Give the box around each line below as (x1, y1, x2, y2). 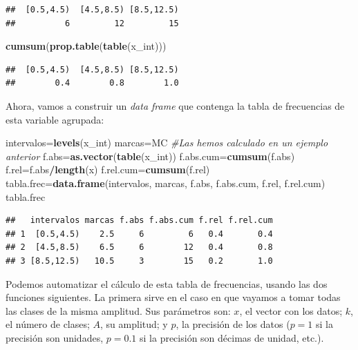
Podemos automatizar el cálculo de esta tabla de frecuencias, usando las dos (6, 276, 328, 291)
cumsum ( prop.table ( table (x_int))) (6, 39, 167, 53)
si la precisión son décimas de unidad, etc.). (140, 330, 324, 344)
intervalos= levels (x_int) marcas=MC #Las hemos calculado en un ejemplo (6, 135, 328, 150)
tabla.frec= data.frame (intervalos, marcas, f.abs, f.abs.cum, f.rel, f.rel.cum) (6, 175, 326, 190)
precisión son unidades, (6, 330, 104, 344)
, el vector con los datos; (239, 303, 343, 318)
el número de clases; (6, 317, 90, 331)
